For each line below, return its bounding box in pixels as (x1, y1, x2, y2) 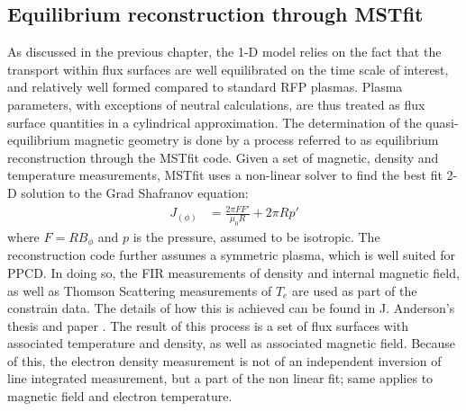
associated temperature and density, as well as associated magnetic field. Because (7, 334, 456, 353)
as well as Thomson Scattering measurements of (7, 281, 272, 299)
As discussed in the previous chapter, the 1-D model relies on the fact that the (7, 42, 442, 61)
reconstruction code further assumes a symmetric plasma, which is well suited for (7, 246, 456, 264)
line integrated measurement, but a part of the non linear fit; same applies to (7, 369, 434, 388)
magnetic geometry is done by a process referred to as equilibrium (74, 130, 439, 149)
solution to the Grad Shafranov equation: (21, 183, 249, 201)
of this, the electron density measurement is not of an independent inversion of (7, 351, 442, 370)
